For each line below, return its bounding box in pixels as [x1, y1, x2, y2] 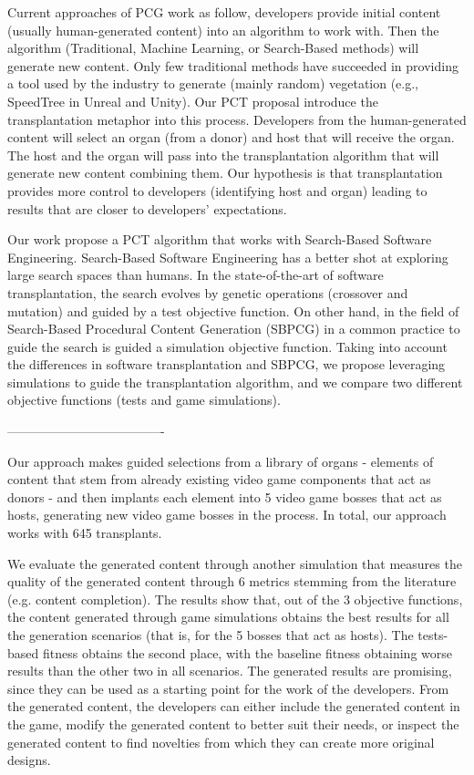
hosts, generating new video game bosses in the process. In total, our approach [7, 505, 447, 524]
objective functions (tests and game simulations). [7, 390, 281, 409]
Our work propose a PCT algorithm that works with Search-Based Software [7, 230, 432, 249]
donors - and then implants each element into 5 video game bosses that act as [7, 487, 442, 506]
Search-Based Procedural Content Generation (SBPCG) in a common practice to [7, 319, 460, 338]
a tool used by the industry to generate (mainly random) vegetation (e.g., [7, 74, 419, 93]
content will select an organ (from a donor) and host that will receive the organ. [7, 128, 455, 147]
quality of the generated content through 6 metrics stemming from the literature [7, 572, 457, 591]
